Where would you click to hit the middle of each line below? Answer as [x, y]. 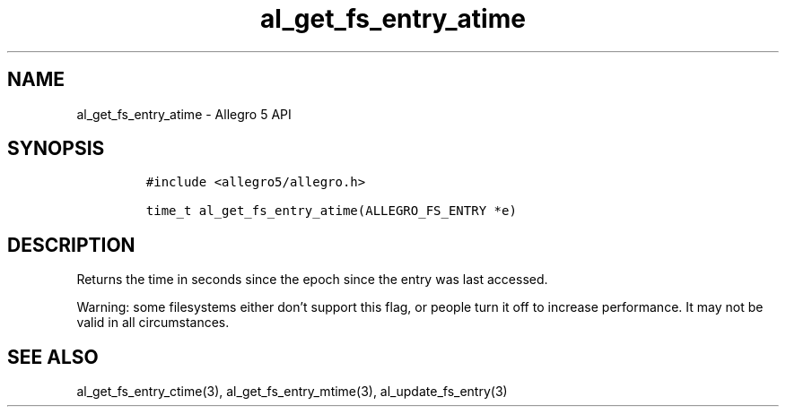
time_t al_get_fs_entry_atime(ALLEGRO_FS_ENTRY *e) [331, 211]
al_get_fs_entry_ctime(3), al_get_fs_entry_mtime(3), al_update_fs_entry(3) [292, 392]
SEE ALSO [53, 357]
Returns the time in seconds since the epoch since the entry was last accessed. [312, 280]
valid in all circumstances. [153, 323]
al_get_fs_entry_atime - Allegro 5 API [184, 114]
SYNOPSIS [56, 149]
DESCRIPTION [71, 245]
